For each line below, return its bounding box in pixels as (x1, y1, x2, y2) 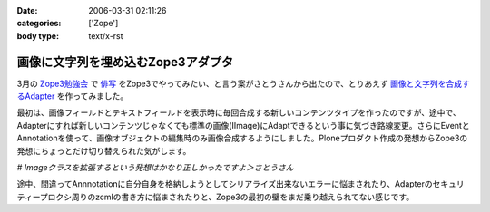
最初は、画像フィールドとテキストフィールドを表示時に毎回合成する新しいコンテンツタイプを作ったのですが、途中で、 (16, 107, 462, 118)
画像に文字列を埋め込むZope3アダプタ (16, 54, 234, 70)
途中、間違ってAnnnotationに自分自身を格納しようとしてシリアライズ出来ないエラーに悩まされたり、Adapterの (16, 178, 433, 189)
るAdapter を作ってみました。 (16, 91, 129, 101)
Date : (16, 5, 38, 15)
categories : (16, 18, 62, 29)
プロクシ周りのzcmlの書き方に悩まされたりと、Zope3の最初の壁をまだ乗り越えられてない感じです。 (39, 191, 415, 202)
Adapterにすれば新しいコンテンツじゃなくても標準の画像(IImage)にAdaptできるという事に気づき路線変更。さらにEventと (16, 120, 471, 130)
